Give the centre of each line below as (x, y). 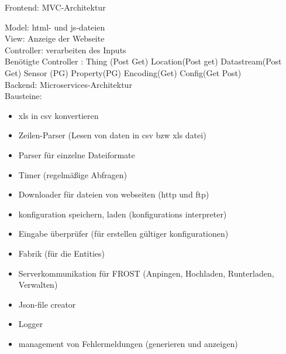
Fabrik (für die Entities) (61, 253)
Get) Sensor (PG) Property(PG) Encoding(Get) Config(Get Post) (123, 72)
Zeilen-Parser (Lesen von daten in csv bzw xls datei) (112, 135)
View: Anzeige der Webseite (55, 38)
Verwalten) (38, 285)
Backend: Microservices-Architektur (68, 84)
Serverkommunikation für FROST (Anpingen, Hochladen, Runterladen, (146, 273)
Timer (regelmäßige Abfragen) (73, 174)
